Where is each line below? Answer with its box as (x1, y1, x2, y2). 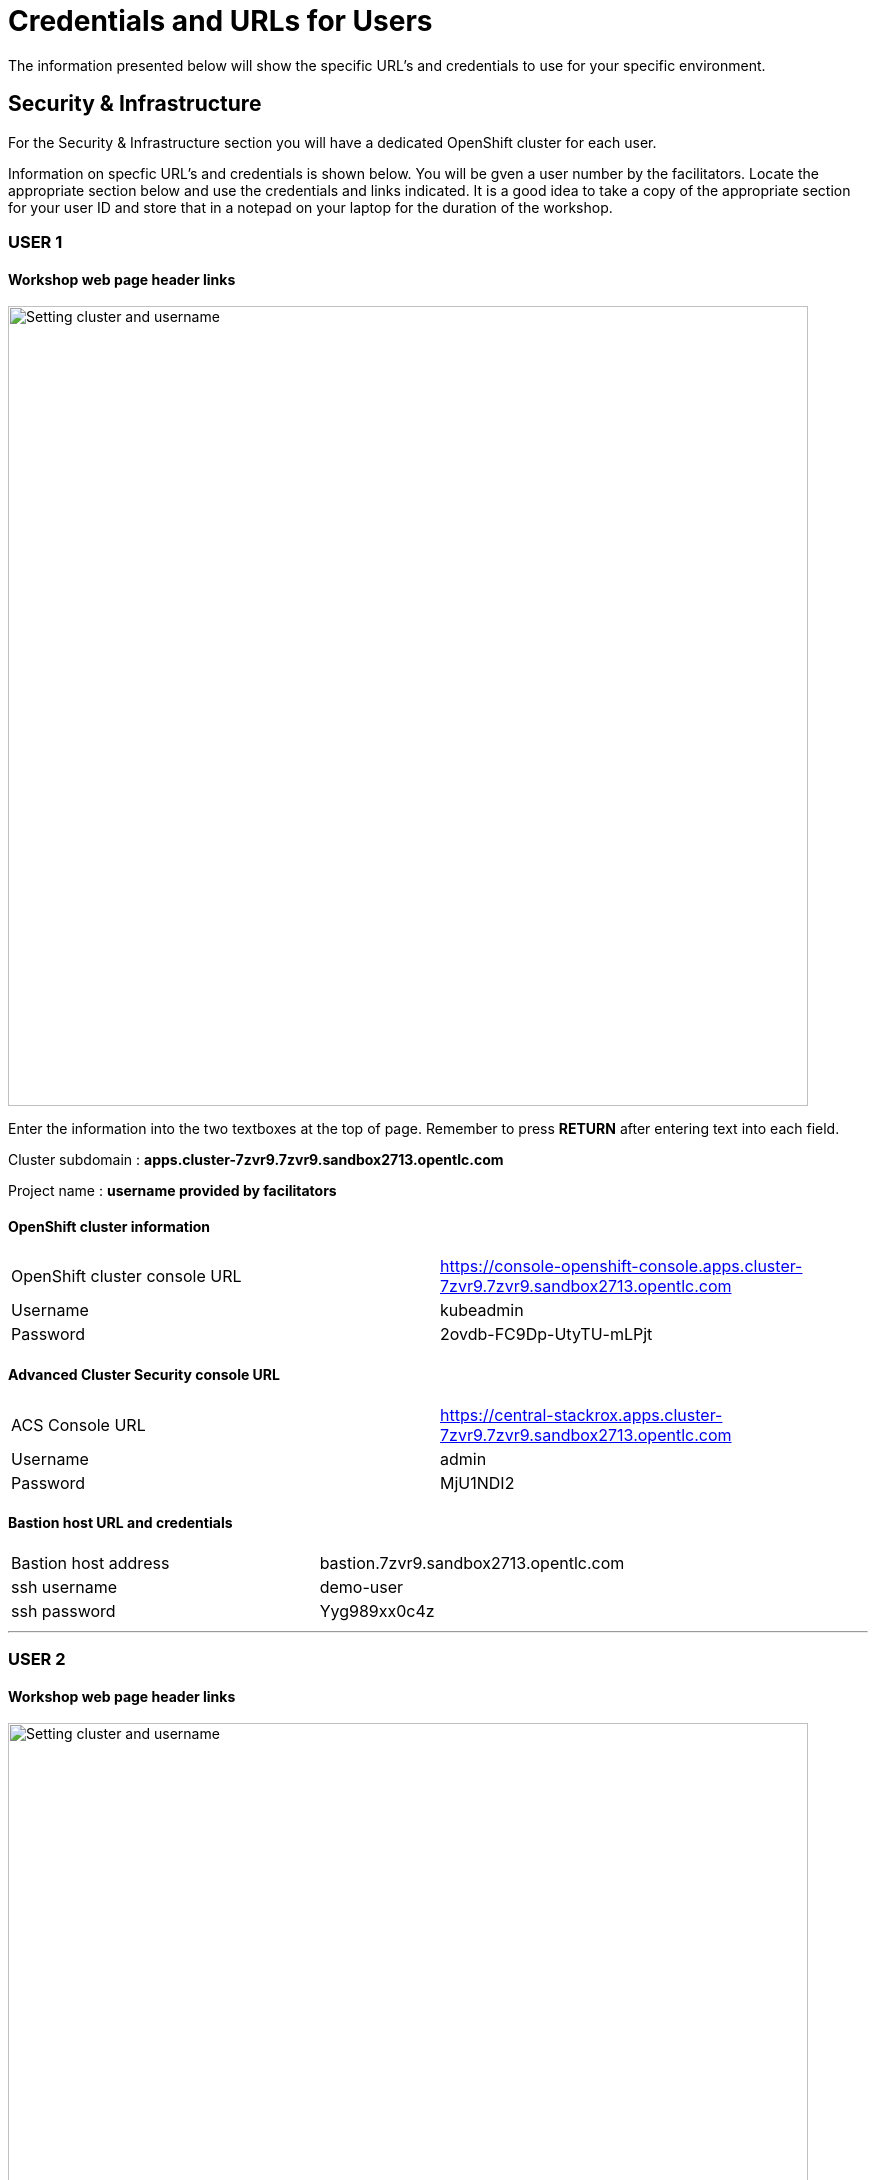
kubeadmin (440, 1300, 524, 1321)
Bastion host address (11, 1552, 170, 1573)
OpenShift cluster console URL (11, 1266, 242, 1287)
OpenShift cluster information (8, 1217, 211, 1235)
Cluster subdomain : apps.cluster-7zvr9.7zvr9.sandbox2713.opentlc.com (8, 1151, 504, 1169)
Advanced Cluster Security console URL (8, 1366, 280, 1384)
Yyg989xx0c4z (319, 1600, 435, 1621)
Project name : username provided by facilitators (8, 1182, 337, 1200)
